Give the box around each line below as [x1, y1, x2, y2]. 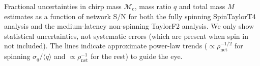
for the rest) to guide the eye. [91, 51, 183, 61]
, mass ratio [134, 1, 171, 11]
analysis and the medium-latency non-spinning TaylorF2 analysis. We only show [4, 21, 254, 31]
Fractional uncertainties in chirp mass [4, 1, 122, 11]
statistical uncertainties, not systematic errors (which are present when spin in [4, 30, 248, 41]
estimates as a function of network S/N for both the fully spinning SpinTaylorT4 [4, 11, 256, 21]
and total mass [179, 1, 225, 11]
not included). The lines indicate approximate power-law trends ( [4, 40, 208, 51]
